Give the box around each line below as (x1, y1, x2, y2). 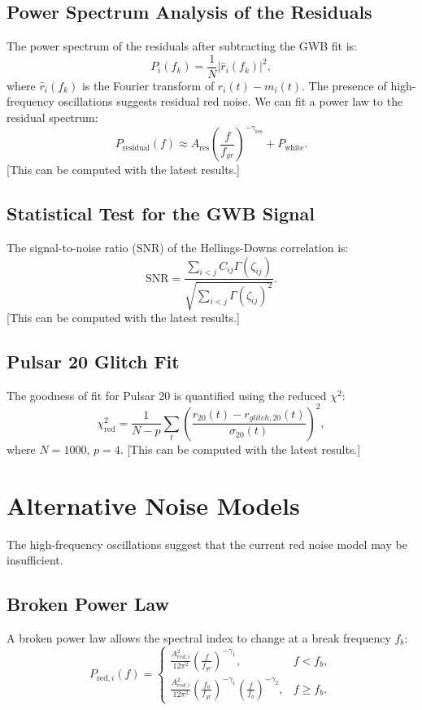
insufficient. (7, 551, 63, 568)
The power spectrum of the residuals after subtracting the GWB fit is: (7, 37, 357, 54)
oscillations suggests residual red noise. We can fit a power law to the (58, 93, 403, 110)
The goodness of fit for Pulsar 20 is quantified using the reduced (7, 386, 327, 403)
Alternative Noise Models (7, 488, 300, 521)
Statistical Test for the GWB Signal (7, 201, 315, 226)
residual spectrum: (7, 109, 98, 126)
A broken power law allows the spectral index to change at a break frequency (7, 629, 391, 646)
